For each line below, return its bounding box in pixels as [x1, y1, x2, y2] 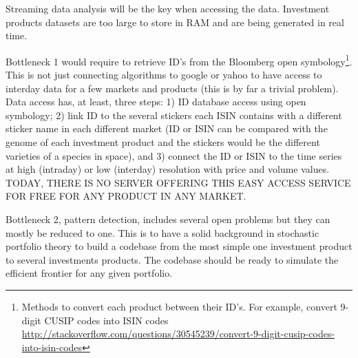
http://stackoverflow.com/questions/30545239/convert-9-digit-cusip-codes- [21, 326, 335, 341]
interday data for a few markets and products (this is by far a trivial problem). [6, 81, 339, 95]
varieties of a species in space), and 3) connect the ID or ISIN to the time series [6, 148, 342, 162]
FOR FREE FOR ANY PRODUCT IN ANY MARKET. [6, 189, 246, 203]
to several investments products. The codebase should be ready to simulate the [6, 252, 339, 266]
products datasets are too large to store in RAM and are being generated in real [6, 14, 344, 29]
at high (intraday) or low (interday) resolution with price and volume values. [6, 162, 330, 176]
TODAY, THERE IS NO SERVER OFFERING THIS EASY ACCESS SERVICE [6, 175, 351, 189]
